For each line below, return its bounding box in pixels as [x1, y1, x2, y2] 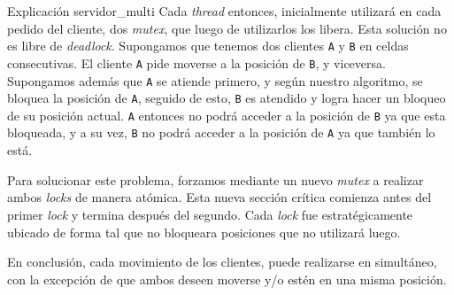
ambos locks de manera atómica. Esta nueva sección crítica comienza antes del [7, 188, 432, 206]
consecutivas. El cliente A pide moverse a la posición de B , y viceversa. [7, 53, 386, 72]
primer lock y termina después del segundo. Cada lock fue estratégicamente [7, 205, 413, 223]
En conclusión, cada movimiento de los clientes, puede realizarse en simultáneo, [7, 252, 437, 271]
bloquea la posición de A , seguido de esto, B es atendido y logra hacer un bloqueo [7, 89, 446, 107]
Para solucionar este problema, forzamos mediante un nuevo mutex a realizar [7, 170, 424, 189]
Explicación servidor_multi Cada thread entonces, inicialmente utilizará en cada [7, 2, 442, 19]
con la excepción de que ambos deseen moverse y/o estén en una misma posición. [7, 269, 447, 288]
